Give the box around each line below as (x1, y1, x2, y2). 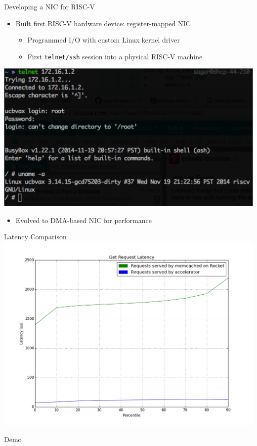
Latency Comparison (4, 231, 67, 242)
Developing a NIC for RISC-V (4, 1, 95, 11)
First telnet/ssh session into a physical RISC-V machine (27, 51, 203, 61)
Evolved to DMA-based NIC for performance (15, 215, 152, 225)
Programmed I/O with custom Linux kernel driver (27, 35, 180, 45)
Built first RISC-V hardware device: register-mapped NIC (15, 18, 191, 28)
